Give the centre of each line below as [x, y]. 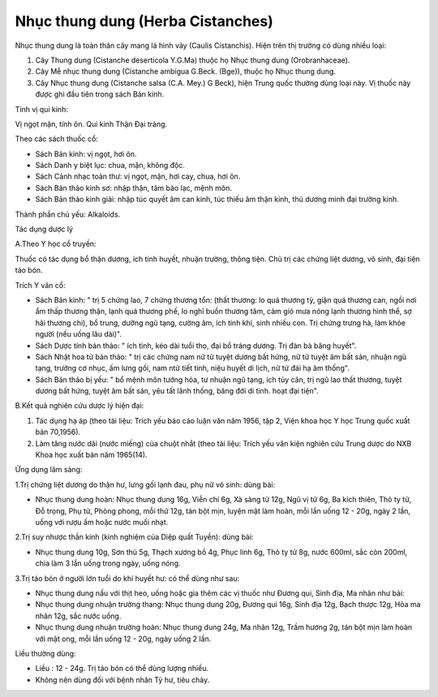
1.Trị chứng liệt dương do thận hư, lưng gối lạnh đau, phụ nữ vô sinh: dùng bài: [145, 484]
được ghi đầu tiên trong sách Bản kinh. [100, 94]
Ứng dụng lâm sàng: [49, 470]
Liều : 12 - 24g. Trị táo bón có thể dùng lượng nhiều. [122, 669]
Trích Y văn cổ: [40, 285]
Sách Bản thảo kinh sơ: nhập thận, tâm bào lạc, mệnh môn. [134, 187]
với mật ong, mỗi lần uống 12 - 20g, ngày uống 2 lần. [123, 639]
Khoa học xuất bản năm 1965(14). [91, 455]
